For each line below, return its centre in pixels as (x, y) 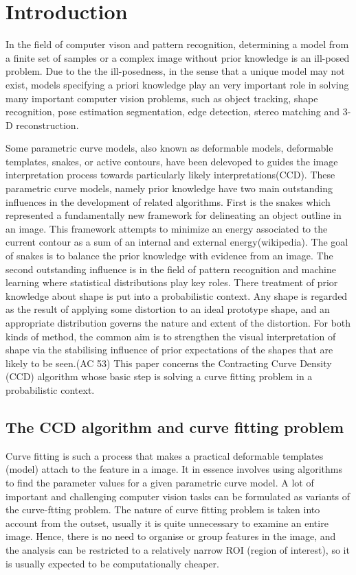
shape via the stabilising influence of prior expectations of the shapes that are (169, 350)
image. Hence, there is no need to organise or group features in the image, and (171, 536)
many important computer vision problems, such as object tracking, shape (162, 98)
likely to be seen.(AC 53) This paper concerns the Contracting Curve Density (169, 363)
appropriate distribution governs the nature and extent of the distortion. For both (178, 322)
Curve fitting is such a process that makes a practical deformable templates (165, 455)
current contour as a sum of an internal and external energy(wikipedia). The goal (177, 242)
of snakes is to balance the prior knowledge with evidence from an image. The (169, 256)
